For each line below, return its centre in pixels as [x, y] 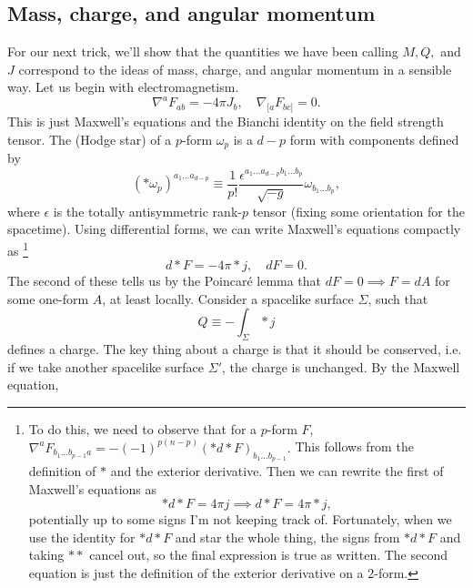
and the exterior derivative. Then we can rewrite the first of [277, 471]
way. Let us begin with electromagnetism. [123, 87]
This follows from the [354, 446]
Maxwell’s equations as [93, 488]
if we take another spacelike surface [106, 366]
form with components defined [374, 139]
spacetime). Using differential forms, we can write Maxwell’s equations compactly [234, 229]
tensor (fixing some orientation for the [358, 211]
